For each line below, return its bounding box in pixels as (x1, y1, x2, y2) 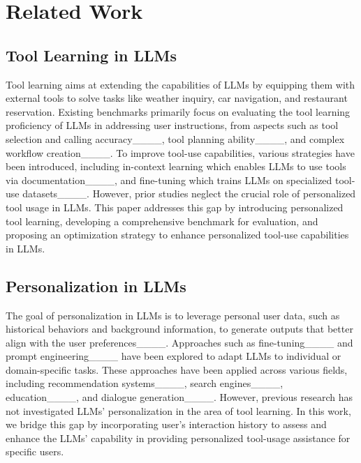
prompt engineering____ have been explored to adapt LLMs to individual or (6, 349, 341, 363)
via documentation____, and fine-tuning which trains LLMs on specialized (6, 172, 332, 187)
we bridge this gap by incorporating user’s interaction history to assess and (6, 417, 327, 432)
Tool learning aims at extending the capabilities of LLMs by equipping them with (6, 77, 355, 91)
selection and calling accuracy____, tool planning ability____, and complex (6, 131, 345, 146)
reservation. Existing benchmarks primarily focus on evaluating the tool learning (6, 104, 351, 119)
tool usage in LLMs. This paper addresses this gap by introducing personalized (6, 199, 344, 214)
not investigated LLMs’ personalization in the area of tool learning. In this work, (6, 403, 351, 418)
